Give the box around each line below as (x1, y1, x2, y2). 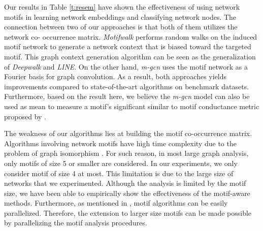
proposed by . (4, 111, 46, 121)
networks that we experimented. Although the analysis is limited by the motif (4, 178, 246, 188)
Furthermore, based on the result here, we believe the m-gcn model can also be (4, 91, 250, 102)
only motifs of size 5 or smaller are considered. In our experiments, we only (4, 157, 238, 168)
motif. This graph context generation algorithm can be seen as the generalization (4, 51, 256, 61)
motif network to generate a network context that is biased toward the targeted (4, 41, 251, 52)
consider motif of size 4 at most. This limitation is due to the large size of (4, 168, 234, 178)
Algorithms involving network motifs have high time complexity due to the (4, 138, 237, 148)
